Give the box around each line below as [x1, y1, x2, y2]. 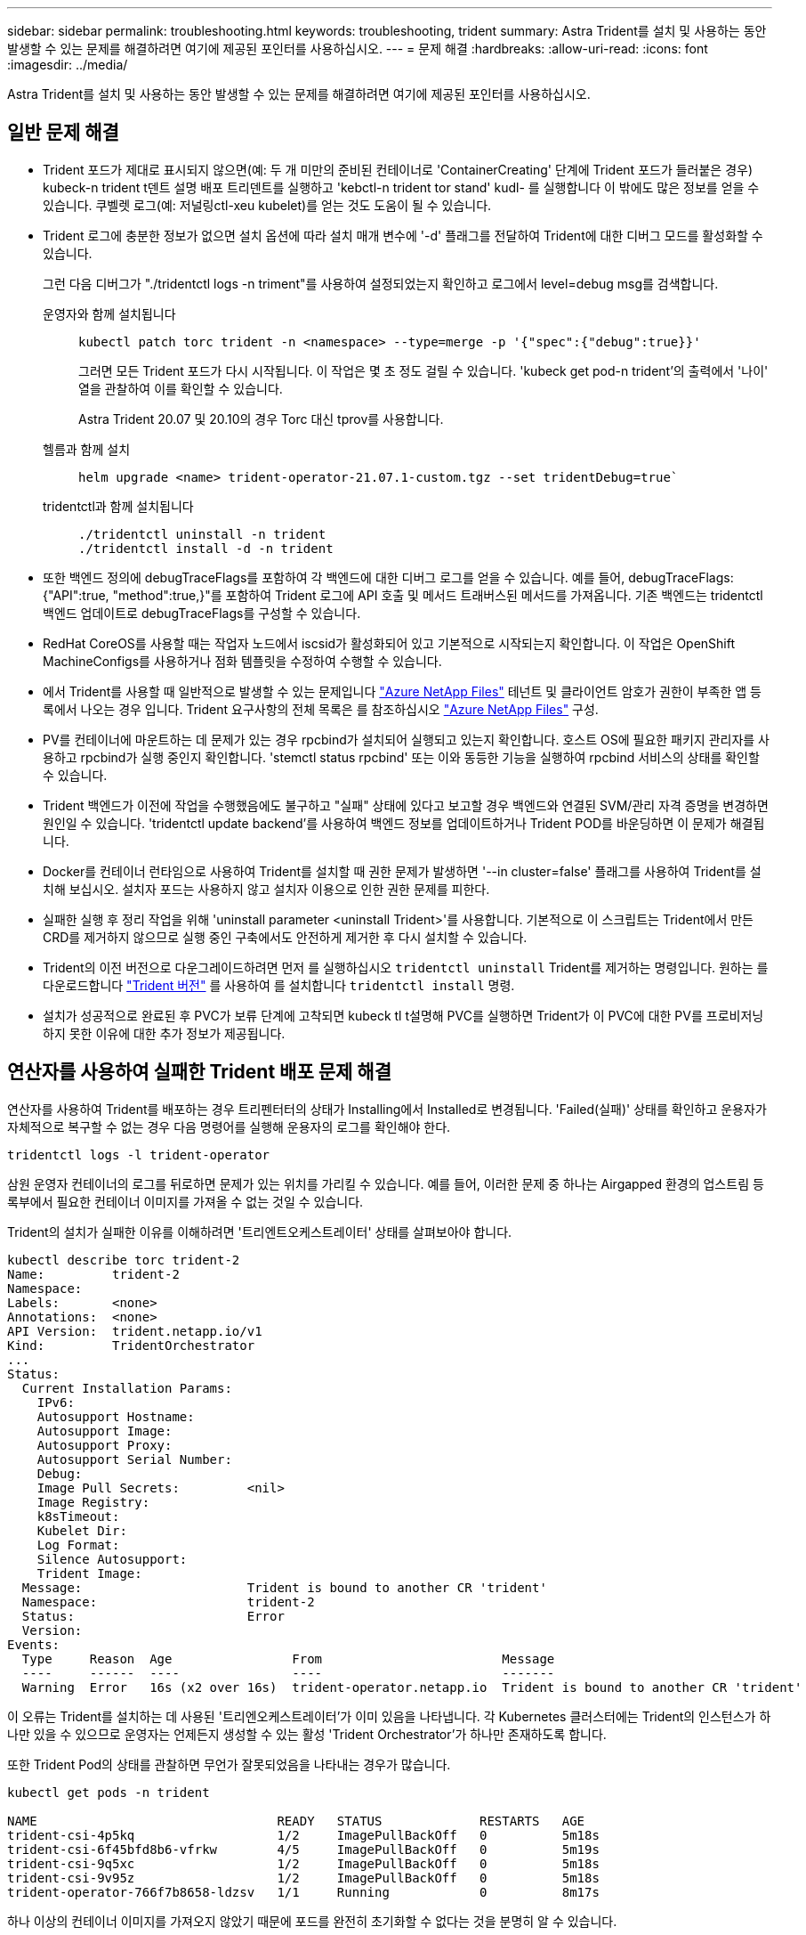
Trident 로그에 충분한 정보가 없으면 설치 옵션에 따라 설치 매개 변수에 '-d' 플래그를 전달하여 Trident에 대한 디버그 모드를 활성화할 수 [43, 227, 763, 243]
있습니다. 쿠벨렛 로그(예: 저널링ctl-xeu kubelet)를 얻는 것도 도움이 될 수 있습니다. [43, 197, 492, 213]
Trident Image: [36, 1565, 142, 1581]
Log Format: [36, 1537, 120, 1552]
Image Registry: [36, 1494, 150, 1509]
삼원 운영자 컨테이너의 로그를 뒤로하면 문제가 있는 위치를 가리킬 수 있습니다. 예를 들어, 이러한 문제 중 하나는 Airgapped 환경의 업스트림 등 [7, 1175, 764, 1191]
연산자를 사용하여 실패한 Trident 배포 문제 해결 [7, 1061, 391, 1084]
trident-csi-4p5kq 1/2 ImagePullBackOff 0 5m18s [7, 1827, 600, 1842]
